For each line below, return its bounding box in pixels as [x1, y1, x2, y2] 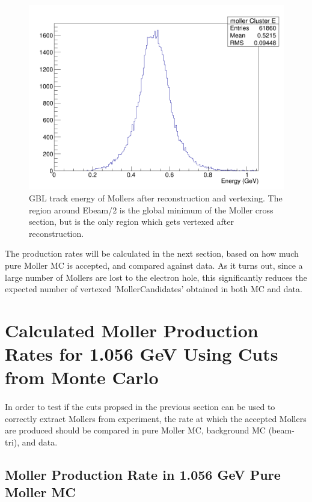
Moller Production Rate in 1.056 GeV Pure [5, 465, 281, 483]
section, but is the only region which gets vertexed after [29, 215, 234, 228]
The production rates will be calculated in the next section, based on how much [5, 247, 299, 260]
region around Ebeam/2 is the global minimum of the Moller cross [29, 203, 274, 216]
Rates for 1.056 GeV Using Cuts [5, 341, 278, 366]
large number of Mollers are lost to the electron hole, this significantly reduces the [5, 271, 307, 283]
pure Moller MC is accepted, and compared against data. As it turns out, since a [5, 259, 303, 271]
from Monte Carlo [5, 365, 159, 390]
